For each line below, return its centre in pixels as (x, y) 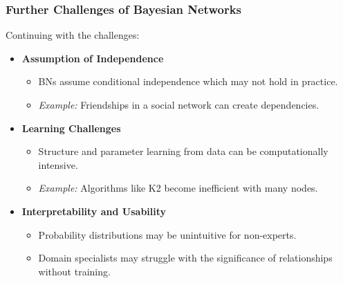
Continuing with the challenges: (73, 35)
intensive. (58, 164)
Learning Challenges (71, 128)
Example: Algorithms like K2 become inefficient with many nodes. (178, 188)
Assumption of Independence (93, 58)
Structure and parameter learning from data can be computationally (183, 151)
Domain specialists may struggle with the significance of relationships (185, 258)
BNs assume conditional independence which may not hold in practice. (188, 81)
